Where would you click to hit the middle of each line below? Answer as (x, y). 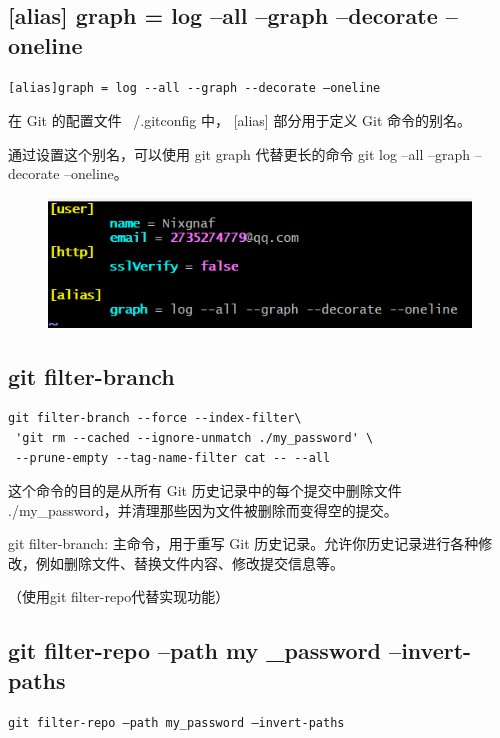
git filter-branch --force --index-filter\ (155, 418)
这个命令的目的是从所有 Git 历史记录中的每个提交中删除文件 (205, 490)
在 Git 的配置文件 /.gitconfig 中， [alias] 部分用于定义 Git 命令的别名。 (240, 120)
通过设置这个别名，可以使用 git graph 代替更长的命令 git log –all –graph (239, 153)
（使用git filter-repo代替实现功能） (119, 596)
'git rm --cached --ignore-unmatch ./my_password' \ (194, 437)
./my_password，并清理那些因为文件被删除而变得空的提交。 (203, 509)
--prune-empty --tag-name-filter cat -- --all (173, 457)
